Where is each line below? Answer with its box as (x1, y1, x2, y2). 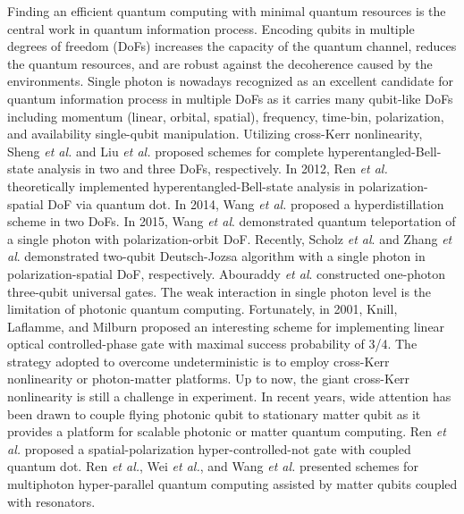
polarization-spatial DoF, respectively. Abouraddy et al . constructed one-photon (7, 264, 446, 282)
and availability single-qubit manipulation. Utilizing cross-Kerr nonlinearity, (7, 124, 423, 143)
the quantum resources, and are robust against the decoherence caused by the (7, 54, 433, 72)
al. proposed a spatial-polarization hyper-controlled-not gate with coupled (7, 439, 411, 458)
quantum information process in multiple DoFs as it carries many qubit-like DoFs (7, 88, 453, 107)
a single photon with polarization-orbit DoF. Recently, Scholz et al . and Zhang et (7, 229, 452, 248)
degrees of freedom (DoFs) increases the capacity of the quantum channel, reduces (7, 37, 457, 55)
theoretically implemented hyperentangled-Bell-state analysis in (7, 176, 355, 195)
